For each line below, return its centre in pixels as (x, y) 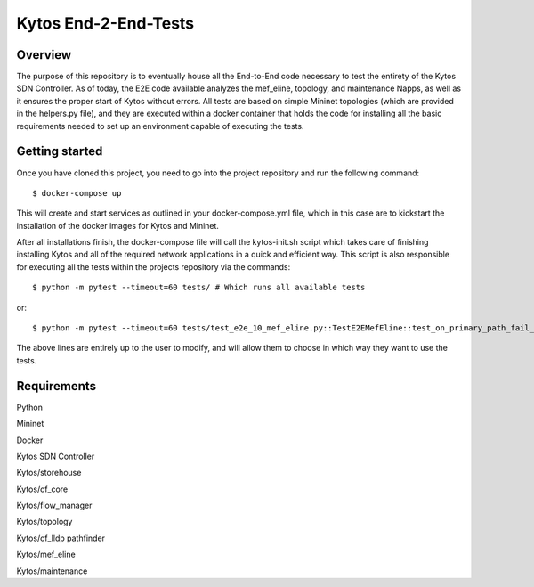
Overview (44, 55)
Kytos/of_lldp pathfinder (61, 538)
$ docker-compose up (77, 193)
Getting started (60, 151)
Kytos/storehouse (49, 473)
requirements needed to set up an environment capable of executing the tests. (160, 126)
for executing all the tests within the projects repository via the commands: (154, 266)
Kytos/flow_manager (54, 505)
